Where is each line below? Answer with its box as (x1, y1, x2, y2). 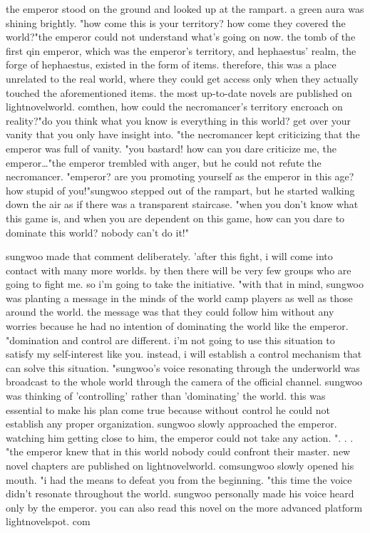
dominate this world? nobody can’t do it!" (6, 224, 189, 239)
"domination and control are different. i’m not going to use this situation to (6, 332, 335, 347)
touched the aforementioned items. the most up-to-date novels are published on (6, 85, 352, 100)
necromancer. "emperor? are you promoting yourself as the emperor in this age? (6, 169, 354, 184)
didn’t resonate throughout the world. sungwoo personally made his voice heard (6, 486, 354, 501)
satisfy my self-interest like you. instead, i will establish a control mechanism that (6, 346, 362, 361)
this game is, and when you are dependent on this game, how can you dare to (6, 210, 345, 225)
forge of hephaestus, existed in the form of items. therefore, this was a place (6, 57, 336, 72)
